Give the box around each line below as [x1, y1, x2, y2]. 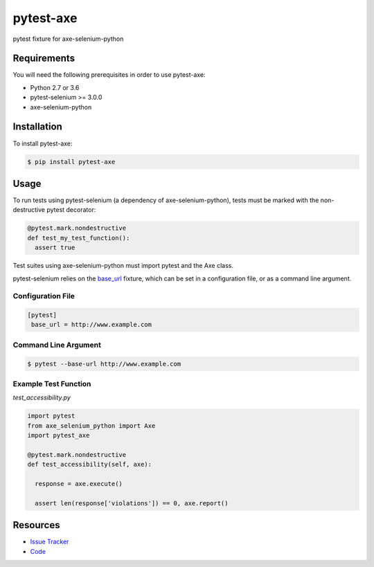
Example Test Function [12, 379, 91, 388]
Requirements [12, 53, 75, 64]
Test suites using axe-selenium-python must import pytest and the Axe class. [12, 262, 233, 270]
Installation [12, 121, 62, 133]
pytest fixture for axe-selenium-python [12, 35, 124, 43]
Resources [12, 519, 60, 531]
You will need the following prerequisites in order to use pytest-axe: [12, 71, 206, 79]
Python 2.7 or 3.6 [30, 83, 80, 91]
